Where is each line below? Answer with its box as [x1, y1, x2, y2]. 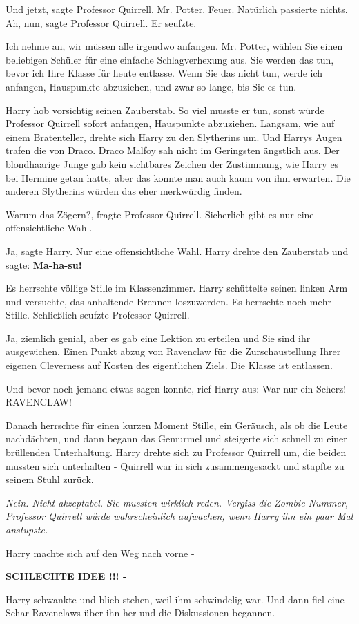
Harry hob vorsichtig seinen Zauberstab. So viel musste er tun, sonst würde [6, 102, 324, 117]
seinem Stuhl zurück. [6, 472, 94, 486]
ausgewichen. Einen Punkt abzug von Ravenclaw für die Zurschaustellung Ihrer [6, 344, 341, 359]
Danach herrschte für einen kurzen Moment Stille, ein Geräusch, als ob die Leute [6, 417, 348, 432]
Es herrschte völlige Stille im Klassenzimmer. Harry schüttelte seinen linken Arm [6, 281, 348, 295]
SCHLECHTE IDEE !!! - [6, 569, 127, 583]
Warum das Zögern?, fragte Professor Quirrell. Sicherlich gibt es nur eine [6, 207, 314, 221]
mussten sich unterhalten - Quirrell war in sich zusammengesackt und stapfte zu [6, 458, 345, 473]
